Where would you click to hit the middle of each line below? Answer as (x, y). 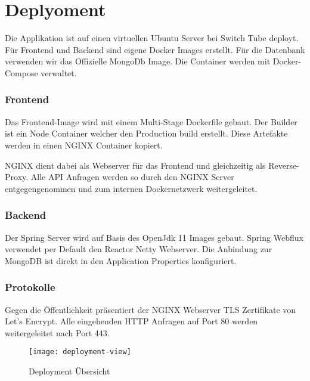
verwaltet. (59, 72)
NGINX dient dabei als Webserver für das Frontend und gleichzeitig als (135, 165)
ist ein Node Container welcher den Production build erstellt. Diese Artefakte (146, 133)
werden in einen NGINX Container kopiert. (84, 145)
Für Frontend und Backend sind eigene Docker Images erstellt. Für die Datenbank (155, 49)
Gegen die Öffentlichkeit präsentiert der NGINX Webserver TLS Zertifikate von (151, 309)
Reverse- (284, 165)
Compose (21, 72)
